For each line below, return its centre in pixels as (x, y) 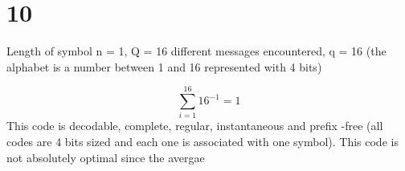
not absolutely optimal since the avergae (106, 157)
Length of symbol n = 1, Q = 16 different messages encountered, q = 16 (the (196, 51)
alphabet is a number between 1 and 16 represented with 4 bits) (164, 66)
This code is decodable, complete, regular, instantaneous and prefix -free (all (195, 126)
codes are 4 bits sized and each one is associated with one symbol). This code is (202, 142)
